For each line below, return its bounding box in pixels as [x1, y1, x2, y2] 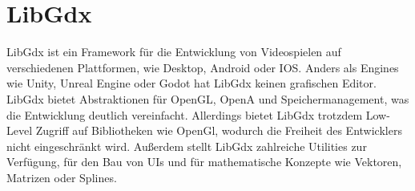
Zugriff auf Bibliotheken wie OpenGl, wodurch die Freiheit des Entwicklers [35, 122, 402, 139]
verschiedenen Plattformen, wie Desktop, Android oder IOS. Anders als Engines [6, 59, 399, 75]
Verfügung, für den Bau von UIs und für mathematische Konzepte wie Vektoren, [6, 153, 402, 170]
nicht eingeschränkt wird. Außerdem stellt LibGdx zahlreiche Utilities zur [6, 137, 367, 154]
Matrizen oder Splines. [6, 169, 117, 185]
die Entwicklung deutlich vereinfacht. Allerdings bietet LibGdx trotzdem [6, 106, 363, 123]
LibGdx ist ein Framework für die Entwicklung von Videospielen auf [6, 43, 341, 60]
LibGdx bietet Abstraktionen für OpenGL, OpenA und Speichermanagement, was [6, 90, 409, 107]
